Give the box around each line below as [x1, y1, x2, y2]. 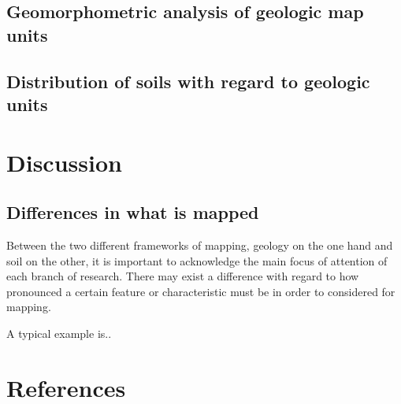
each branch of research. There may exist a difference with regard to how [6, 268, 359, 284]
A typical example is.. [6, 324, 112, 341]
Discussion [6, 146, 122, 178]
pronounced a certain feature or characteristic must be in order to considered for [6, 283, 395, 299]
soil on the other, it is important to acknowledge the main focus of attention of [6, 252, 388, 269]
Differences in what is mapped [6, 200, 259, 224]
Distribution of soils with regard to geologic [6, 69, 370, 93]
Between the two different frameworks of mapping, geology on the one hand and [6, 236, 393, 253]
